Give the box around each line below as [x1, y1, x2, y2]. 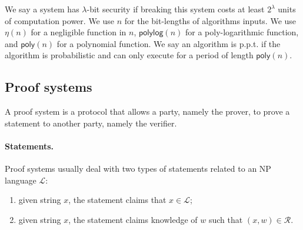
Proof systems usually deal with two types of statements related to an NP [5, 162, 271, 175]
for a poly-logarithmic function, [185, 26, 299, 38]
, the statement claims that [68, 194, 167, 206]
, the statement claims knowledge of [68, 213, 198, 225]
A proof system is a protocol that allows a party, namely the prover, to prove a [5, 105, 290, 118]
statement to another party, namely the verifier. [5, 116, 177, 129]
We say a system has [5, 3, 79, 15]
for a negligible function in [31, 26, 126, 38]
